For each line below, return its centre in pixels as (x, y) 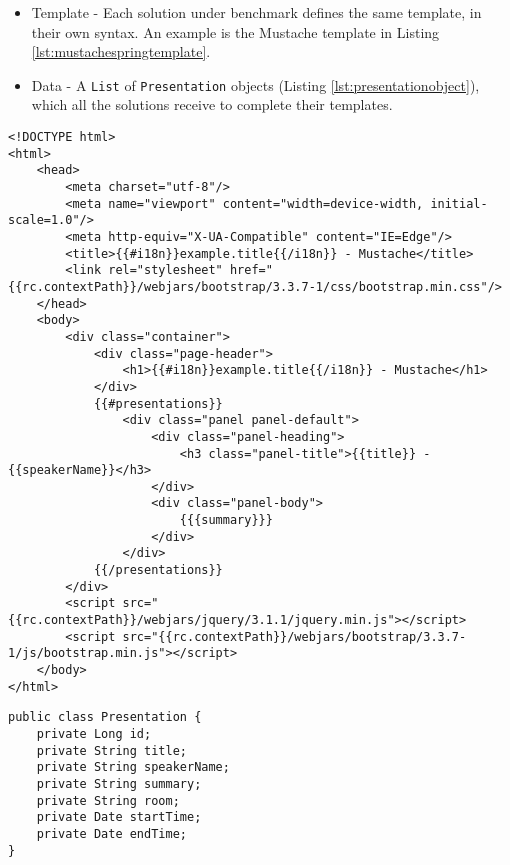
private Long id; (94, 734)
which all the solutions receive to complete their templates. (212, 104)
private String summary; (119, 783)
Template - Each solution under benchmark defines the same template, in (256, 12)
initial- (459, 203)
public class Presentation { (105, 717)
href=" (251, 270)
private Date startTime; (119, 817)
